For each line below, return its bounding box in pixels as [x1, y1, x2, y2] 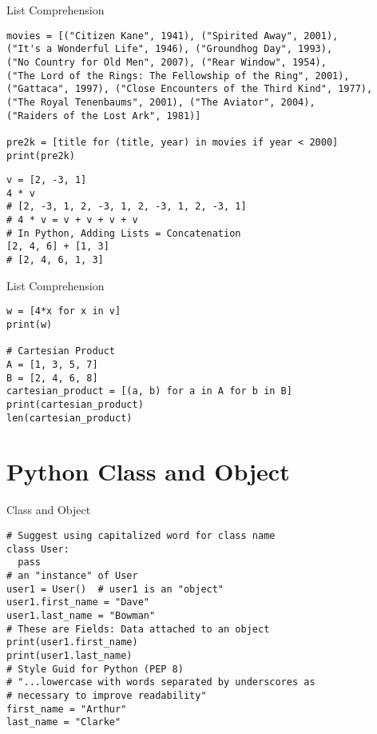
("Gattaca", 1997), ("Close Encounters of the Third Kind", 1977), [6, 83, 373, 95]
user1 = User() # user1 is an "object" [6, 583, 224, 595]
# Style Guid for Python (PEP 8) [6, 663, 184, 675]
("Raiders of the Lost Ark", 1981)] [6, 110, 201, 122]
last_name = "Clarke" [6, 716, 121, 728]
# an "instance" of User [6, 569, 138, 581]
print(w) [6, 319, 53, 330]
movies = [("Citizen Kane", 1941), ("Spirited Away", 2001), [6, 30, 339, 42]
